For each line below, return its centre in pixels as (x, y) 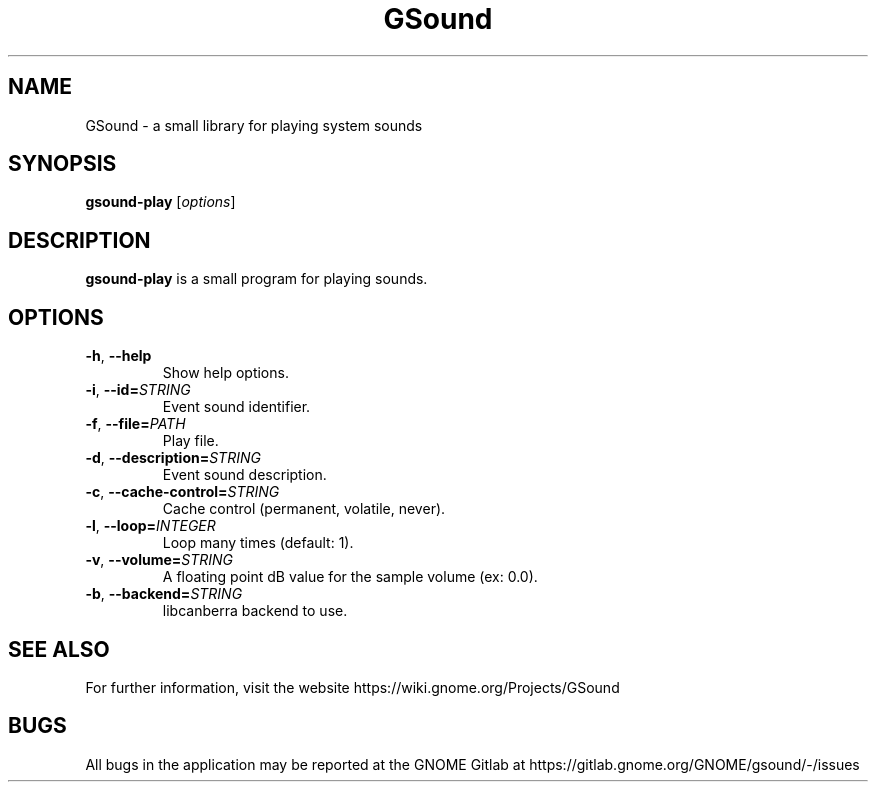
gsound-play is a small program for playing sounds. (256, 279)
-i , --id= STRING (138, 390)
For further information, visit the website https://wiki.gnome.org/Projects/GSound (352, 687)
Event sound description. (244, 475)
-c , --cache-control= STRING (182, 492)
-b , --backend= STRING (164, 594)
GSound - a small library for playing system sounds (254, 125)
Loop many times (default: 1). (258, 543)
